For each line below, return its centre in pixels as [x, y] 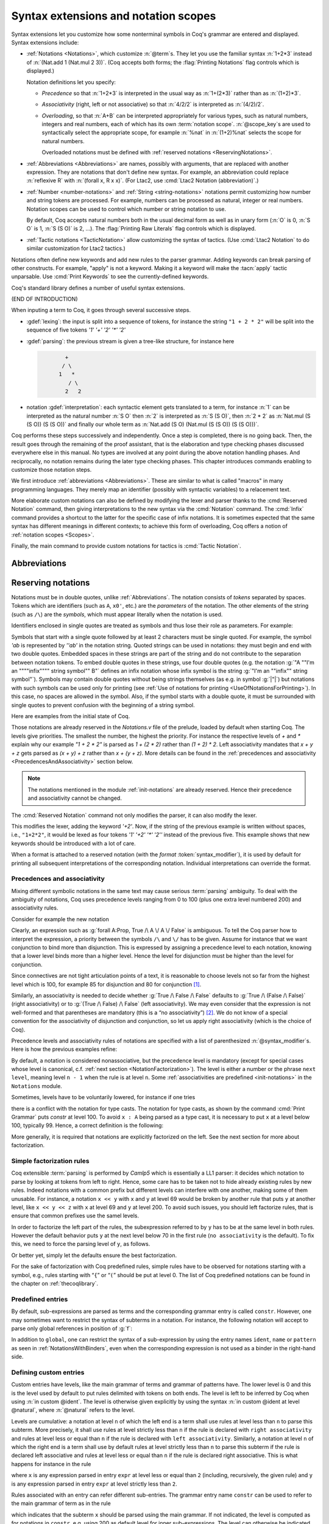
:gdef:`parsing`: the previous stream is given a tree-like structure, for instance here [130, 341]
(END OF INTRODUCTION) [44, 299]
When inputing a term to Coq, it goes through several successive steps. [101, 310]
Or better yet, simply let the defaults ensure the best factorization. [94, 1255]
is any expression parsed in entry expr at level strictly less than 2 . [94, 1484]
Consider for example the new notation [60, 919]
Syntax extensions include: [45, 42]
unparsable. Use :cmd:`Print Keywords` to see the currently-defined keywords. [110, 277]
